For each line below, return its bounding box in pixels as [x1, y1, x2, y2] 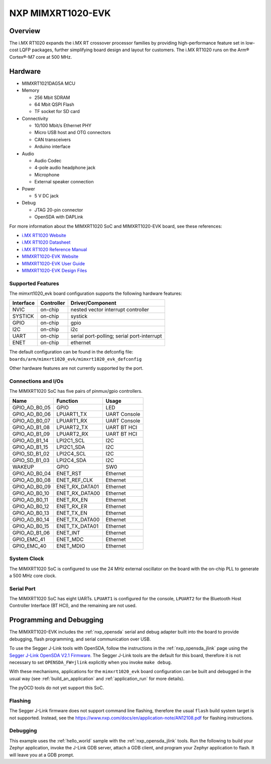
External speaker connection [34, 179, 94, 185]
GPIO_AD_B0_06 [12, 410, 51, 417]
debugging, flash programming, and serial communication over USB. [9, 636, 151, 642]
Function [56, 397, 78, 404]
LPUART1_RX [56, 417, 88, 424]
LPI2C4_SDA [56, 457, 87, 464]
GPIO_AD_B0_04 [12, 470, 51, 477]
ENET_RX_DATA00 [56, 490, 100, 497]
